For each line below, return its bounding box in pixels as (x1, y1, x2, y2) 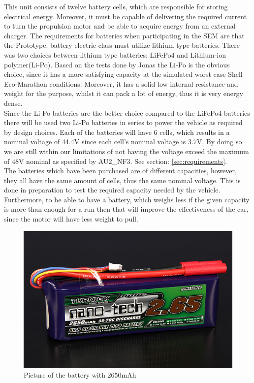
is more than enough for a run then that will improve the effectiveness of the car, (4, 204, 249, 214)
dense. (4, 97, 23, 108)
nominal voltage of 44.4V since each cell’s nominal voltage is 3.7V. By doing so (4, 136, 242, 147)
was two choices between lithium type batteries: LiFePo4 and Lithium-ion (4, 49, 226, 60)
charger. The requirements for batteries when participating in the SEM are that (4, 30, 245, 40)
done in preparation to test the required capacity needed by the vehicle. (4, 185, 221, 195)
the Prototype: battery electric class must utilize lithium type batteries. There (4, 40, 240, 50)
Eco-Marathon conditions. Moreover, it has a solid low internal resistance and (4, 78, 238, 89)
